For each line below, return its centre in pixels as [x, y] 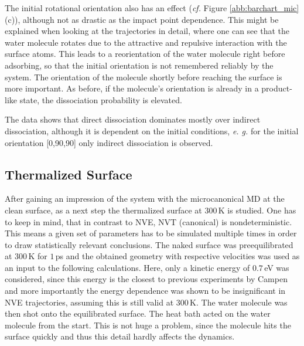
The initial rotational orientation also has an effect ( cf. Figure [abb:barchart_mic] [152, 8]
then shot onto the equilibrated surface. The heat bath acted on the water [138, 313]
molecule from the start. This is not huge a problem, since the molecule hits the [148, 325]
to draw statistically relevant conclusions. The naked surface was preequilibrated [149, 244]
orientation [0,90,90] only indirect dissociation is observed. [109, 142]
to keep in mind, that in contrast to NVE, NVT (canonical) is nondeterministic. [148, 221]
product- [277, 88]
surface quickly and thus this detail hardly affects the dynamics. [120, 336]
